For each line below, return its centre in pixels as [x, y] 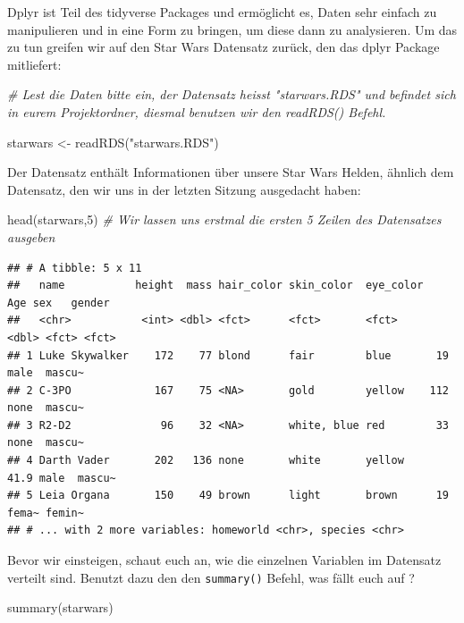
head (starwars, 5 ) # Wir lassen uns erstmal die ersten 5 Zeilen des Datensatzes [224, 219]
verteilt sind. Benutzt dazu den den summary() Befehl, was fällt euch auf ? [211, 577]
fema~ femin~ [46, 513]
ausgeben [31, 236]
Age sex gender [59, 303]
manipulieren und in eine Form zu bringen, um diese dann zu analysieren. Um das [232, 29]
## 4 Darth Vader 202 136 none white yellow [206, 461]
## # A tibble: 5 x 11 [75, 268]
